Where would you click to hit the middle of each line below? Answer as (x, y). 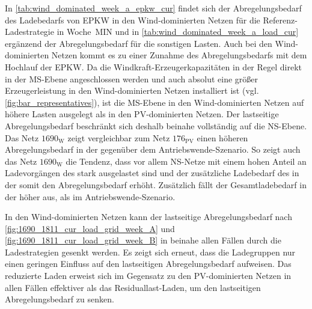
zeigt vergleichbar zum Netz (119, 137)
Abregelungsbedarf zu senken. (60, 299)
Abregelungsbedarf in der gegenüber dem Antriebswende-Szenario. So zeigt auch (153, 149)
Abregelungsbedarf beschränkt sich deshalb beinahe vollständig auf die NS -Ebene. (156, 125)
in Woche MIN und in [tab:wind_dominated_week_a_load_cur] (178, 32)
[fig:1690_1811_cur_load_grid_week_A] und (90, 228)
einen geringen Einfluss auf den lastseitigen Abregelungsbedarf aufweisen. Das (148, 264)
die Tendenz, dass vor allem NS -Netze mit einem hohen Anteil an (186, 161)
